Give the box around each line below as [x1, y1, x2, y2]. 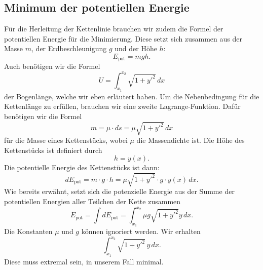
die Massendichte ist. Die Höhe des [136, 135, 245, 145]
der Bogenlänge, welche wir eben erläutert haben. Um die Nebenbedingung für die [4, 91, 259, 101]
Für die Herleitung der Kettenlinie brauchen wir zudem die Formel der [4, 23, 223, 34]
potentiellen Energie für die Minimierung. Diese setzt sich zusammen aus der [4, 33, 242, 44]
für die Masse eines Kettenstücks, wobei [4, 135, 128, 145]
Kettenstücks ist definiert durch [4, 144, 102, 155]
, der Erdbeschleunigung [31, 43, 107, 54]
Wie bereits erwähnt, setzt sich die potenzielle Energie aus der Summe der [4, 186, 235, 197]
